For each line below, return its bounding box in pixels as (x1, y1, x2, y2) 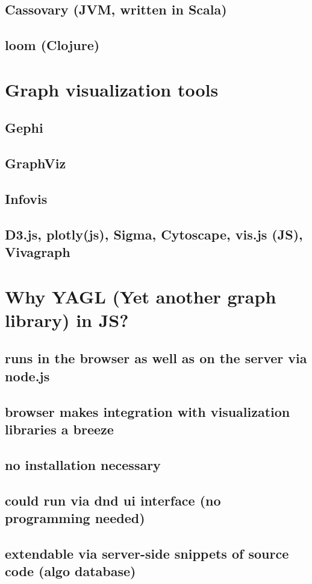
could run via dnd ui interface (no (5, 490, 221, 509)
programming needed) (5, 508, 145, 527)
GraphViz (5, 154, 66, 173)
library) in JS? (5, 307, 129, 332)
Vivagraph (5, 243, 70, 261)
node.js (5, 366, 50, 385)
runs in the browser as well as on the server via (5, 349, 307, 367)
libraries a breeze (5, 419, 114, 438)
